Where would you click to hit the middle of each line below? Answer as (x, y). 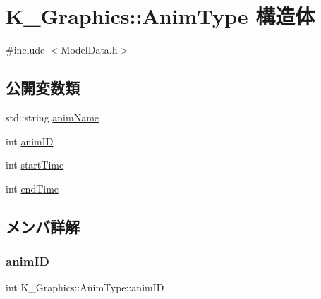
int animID (30, 141)
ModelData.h (89, 50)
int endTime (32, 188)
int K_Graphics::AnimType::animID (85, 287)
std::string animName (53, 117)
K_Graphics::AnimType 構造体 (160, 16)
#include (25, 50)
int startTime (35, 165)
